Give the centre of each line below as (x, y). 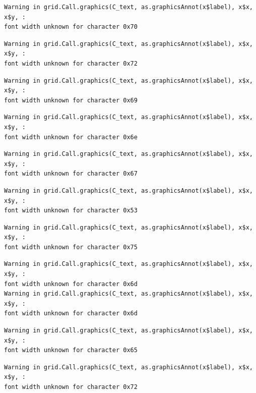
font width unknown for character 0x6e (71, 137)
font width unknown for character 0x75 (71, 247)
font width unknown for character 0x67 (71, 174)
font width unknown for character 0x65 (71, 350)
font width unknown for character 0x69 (71, 100)
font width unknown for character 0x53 (71, 211)
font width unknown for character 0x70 (71, 27)
